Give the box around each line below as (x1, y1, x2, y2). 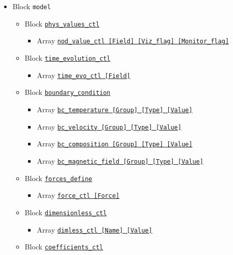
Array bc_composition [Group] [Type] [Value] (37, 138, 193, 149)
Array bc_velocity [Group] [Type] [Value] (37, 121, 182, 132)
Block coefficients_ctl (24, 241, 103, 252)
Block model (12, 1, 51, 11)
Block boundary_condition (24, 87, 111, 97)
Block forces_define (24, 172, 92, 183)
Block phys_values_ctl (24, 18, 100, 29)
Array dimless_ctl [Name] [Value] (37, 224, 152, 235)
